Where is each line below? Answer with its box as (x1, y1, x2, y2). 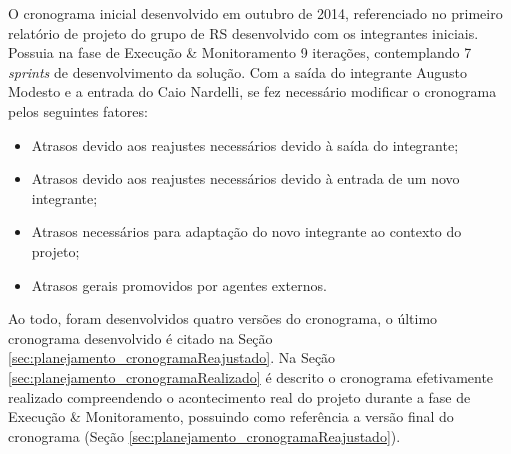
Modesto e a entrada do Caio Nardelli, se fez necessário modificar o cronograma (8, 81, 497, 102)
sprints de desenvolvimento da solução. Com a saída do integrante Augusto (8, 61, 467, 82)
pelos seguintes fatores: (8, 100, 148, 121)
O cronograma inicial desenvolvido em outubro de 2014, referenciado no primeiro (8, 3, 503, 23)
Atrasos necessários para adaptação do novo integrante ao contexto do (31, 221, 462, 242)
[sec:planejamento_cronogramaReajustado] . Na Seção (8, 347, 336, 368)
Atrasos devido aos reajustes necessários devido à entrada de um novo (31, 168, 460, 189)
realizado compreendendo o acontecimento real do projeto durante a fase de (8, 386, 471, 407)
